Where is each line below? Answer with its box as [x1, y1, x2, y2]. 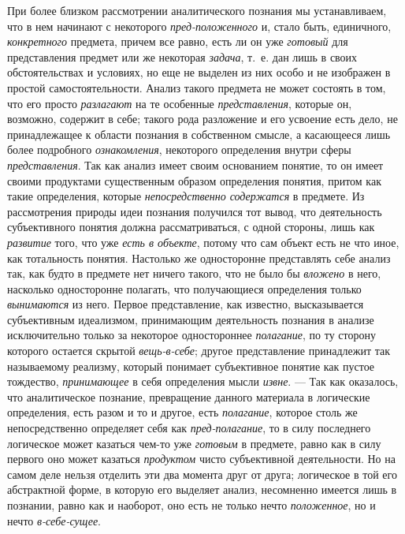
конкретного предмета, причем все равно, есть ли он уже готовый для [7, 33, 348, 50]
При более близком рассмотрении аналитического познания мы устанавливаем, [7, 2, 387, 18]
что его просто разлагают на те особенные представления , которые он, [7, 95, 352, 111]
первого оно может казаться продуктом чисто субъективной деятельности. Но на [7, 450, 396, 467]
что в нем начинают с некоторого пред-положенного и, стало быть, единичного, [7, 17, 392, 34]
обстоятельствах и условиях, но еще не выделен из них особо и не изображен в [7, 64, 391, 80]
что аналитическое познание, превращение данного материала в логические [7, 388, 370, 405]
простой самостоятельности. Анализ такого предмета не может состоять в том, [7, 79, 386, 95]
